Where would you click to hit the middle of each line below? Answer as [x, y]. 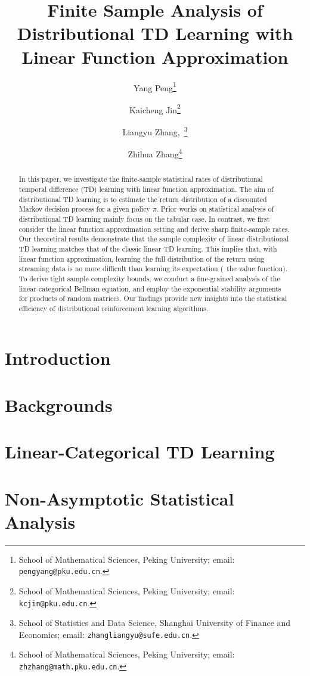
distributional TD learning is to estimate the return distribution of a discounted [143, 199]
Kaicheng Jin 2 [155, 108]
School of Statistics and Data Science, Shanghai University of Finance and [155, 623]
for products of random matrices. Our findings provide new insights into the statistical [153, 298]
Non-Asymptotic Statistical [120, 498]
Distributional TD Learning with [155, 33]
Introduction [58, 358]
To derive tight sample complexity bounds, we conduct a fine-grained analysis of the [149, 278]
